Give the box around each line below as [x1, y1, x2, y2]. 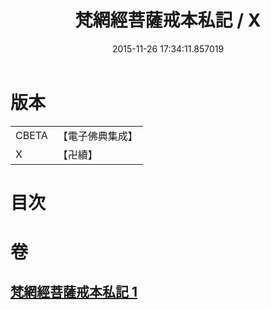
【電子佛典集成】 [57, 129, 138, 143]
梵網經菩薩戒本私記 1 [10, 284, 138, 301]
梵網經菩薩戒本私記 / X [74, 9, 262, 32]
